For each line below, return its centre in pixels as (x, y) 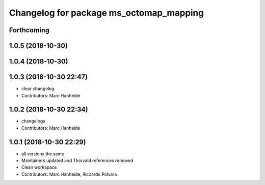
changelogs (33, 121)
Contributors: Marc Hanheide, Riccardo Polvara (69, 174)
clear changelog (38, 89)
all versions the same (43, 154)
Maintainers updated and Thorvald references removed (77, 161)
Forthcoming (29, 30)
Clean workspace (39, 167)
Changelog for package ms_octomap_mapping (106, 13)
